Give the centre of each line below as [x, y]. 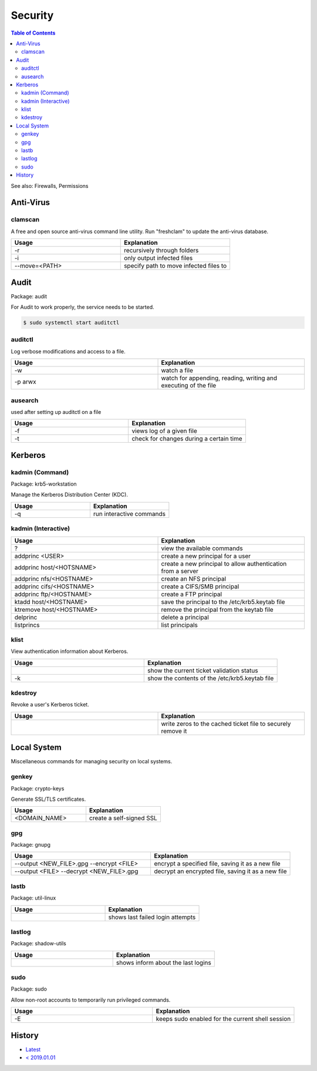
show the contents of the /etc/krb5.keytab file [211, 678]
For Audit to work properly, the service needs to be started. [83, 307]
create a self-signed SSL [123, 818]
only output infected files [158, 258]
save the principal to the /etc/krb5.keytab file [223, 602]
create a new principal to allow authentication [224, 564]
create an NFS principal [193, 578]
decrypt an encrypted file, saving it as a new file [220, 871]
